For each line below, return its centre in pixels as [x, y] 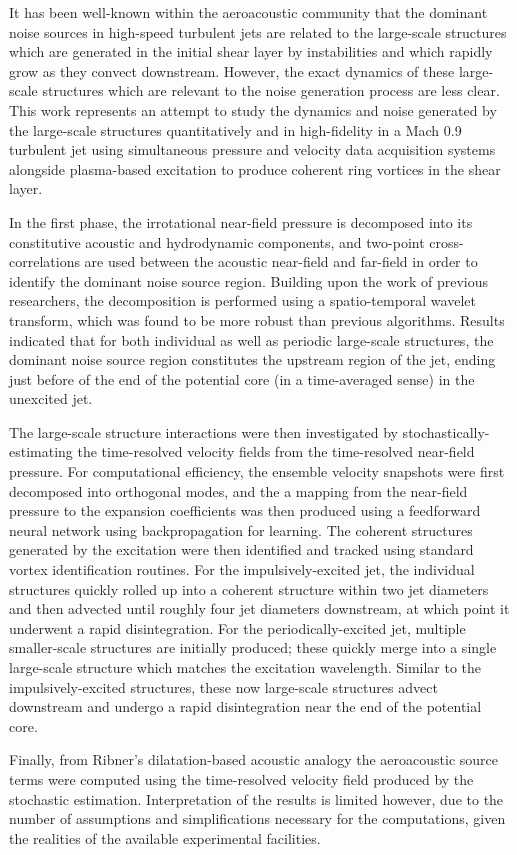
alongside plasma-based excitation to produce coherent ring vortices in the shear [255, 168]
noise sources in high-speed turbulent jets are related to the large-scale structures [258, 31]
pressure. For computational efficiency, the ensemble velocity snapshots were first [257, 471]
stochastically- [446, 431]
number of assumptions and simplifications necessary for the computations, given [257, 818]
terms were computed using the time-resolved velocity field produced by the [241, 778]
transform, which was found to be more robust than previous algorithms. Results [257, 319]
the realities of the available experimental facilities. [165, 837]
